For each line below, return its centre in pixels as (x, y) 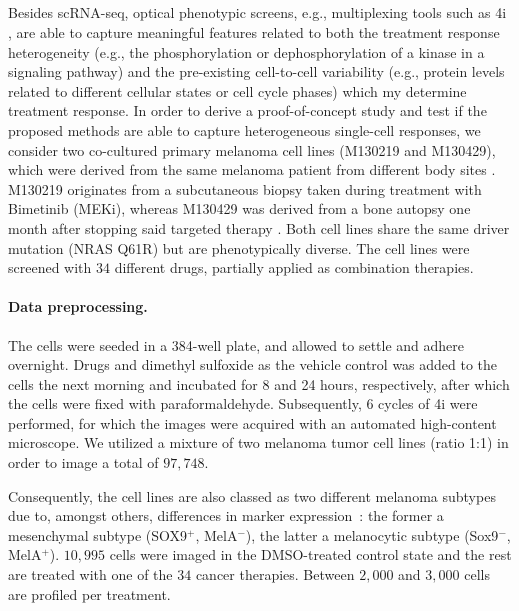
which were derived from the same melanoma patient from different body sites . (252, 169)
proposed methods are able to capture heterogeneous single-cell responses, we (244, 129)
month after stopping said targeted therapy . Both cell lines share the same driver (259, 227)
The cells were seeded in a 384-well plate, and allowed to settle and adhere (236, 344)
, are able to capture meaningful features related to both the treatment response (254, 31)
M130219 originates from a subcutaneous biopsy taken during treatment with (245, 188)
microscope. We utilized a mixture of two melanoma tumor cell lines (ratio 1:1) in (258, 442)
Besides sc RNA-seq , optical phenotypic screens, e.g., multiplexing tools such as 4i (257, 12)
